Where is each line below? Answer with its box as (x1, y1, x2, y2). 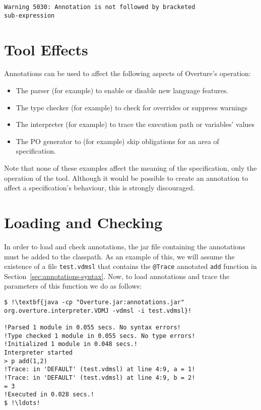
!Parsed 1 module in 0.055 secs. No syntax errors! (4, 323, 181, 331)
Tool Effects (4, 39, 88, 59)
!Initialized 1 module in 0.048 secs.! (4, 340, 138, 348)
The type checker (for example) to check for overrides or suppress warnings (16, 102, 247, 112)
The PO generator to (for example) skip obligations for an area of (16, 135, 219, 146)
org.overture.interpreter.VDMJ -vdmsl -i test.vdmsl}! (4, 307, 192, 314)
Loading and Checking (4, 212, 163, 232)
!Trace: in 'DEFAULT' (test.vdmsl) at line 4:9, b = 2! (4, 374, 195, 381)
